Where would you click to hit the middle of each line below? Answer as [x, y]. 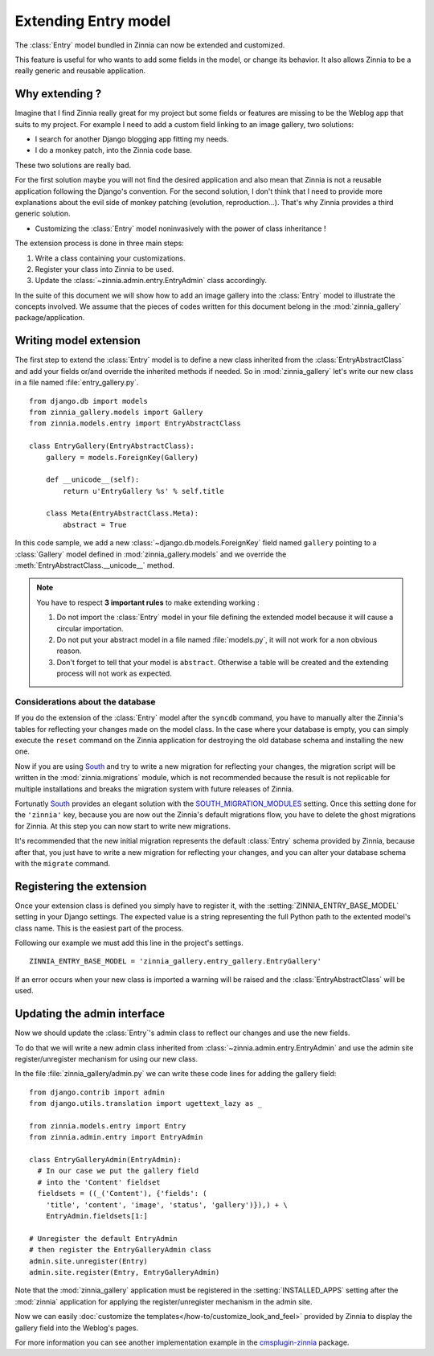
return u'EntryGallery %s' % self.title [143, 491]
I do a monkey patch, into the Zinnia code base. [114, 150]
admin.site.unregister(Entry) [89, 1261]
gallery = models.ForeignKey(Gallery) [122, 457]
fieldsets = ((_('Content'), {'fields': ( [123, 1194]
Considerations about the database [85, 701]
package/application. [50, 318]
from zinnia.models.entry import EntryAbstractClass [135, 423]
